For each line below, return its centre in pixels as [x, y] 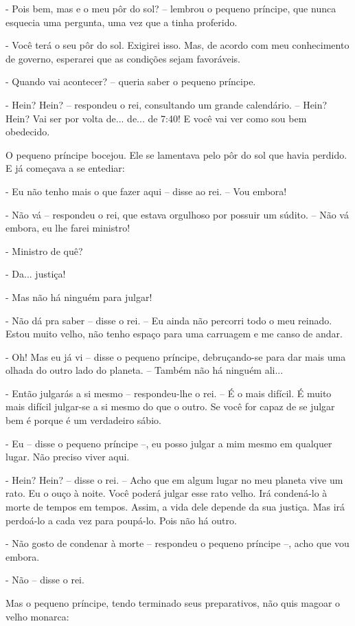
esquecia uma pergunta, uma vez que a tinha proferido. [122, 22]
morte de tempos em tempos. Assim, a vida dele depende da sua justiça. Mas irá [175, 507]
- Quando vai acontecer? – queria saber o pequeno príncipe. [131, 81]
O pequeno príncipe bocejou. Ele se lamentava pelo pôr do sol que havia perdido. [176, 154]
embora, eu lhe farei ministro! [68, 228]
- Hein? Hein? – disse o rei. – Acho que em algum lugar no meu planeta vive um [174, 479]
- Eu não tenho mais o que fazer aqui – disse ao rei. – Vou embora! [146, 191]
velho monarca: [37, 616]
